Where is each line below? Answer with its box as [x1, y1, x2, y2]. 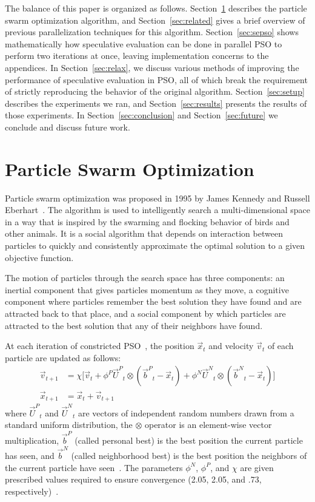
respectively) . [5, 484, 59, 497]
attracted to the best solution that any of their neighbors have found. [5, 319, 263, 331]
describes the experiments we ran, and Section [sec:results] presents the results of [5, 97, 307, 109]
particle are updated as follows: [5, 351, 121, 364]
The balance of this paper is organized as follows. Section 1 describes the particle [5, 2, 307, 14]
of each [267, 339, 294, 352]
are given [240, 461, 274, 473]
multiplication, [5, 433, 59, 446]
